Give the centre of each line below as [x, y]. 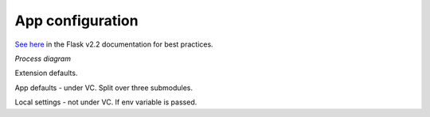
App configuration [76, 21]
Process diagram [43, 58]
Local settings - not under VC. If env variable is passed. [106, 102]
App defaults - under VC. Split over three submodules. [104, 88]
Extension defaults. [46, 73]
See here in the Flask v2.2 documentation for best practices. [114, 44]
